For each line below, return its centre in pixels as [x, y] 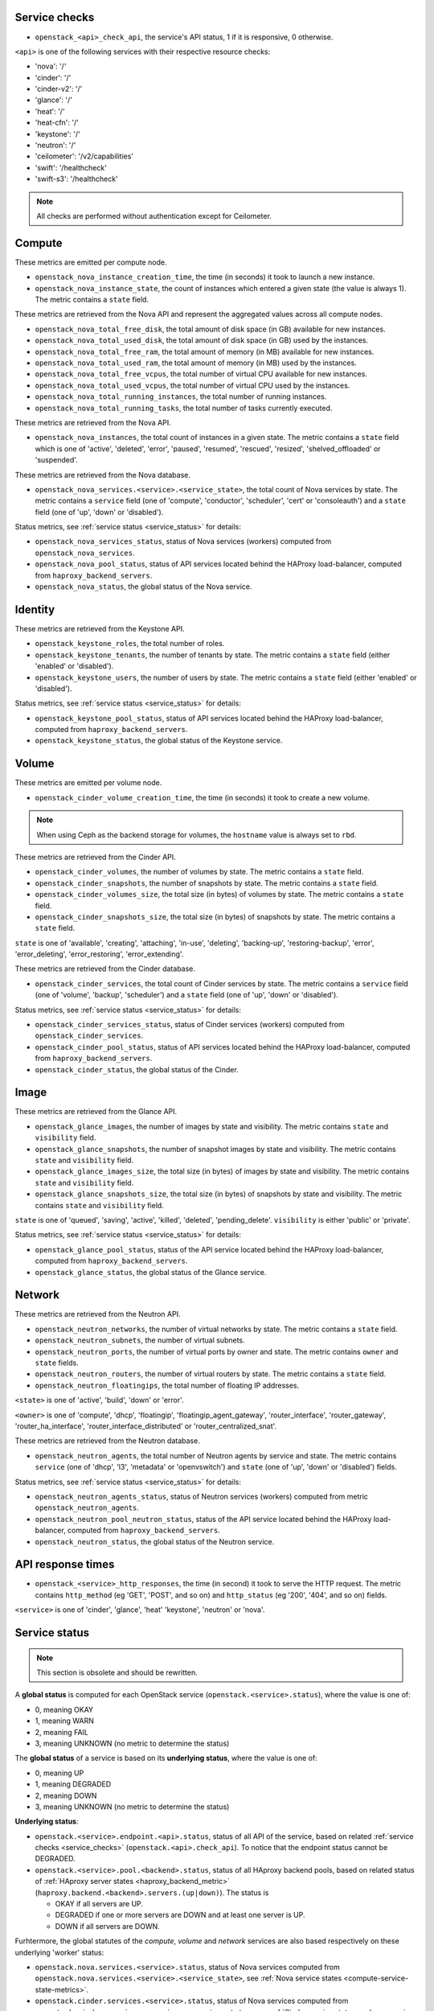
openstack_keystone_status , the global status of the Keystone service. [159, 741]
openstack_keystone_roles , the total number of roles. [130, 644]
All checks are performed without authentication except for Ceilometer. [154, 216]
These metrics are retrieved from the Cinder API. [95, 857]
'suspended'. [56, 460]
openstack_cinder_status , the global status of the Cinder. [137, 1069]
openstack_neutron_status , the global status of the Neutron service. [155, 1541]
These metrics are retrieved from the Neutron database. [107, 1441]
